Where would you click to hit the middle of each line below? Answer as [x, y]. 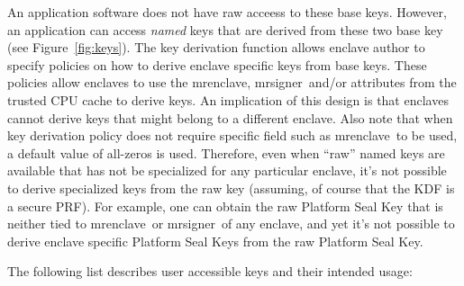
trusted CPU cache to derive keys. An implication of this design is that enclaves [228, 99]
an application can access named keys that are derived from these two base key [225, 29]
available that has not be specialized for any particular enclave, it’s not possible [227, 170]
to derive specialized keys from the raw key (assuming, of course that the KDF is [231, 188]
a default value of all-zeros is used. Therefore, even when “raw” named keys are [226, 152]
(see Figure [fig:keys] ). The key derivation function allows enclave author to [216, 47]
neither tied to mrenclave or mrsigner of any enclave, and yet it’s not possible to [231, 223]
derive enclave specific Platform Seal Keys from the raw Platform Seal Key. [215, 241]
